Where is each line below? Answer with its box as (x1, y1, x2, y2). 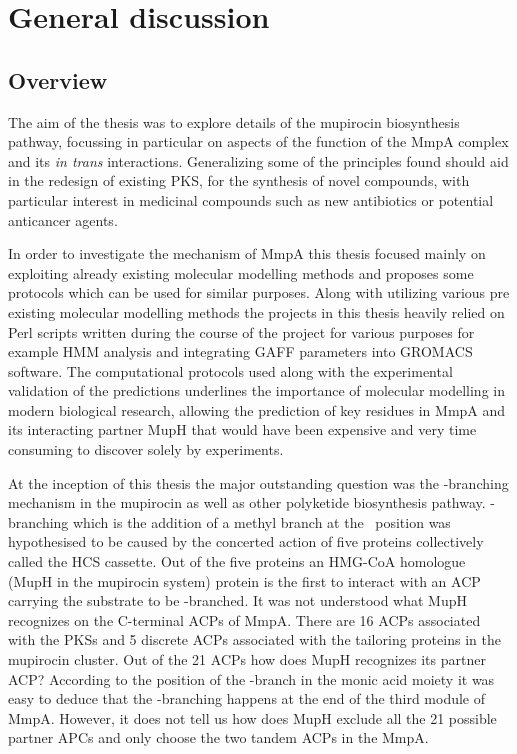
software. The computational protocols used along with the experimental (8, 360, 453, 381)
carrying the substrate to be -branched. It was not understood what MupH (8, 590, 468, 611)
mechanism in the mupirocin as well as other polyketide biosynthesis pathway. (8, 492, 486, 513)
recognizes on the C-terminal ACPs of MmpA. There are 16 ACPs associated (8, 609, 481, 630)
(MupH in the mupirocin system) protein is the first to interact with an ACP (8, 570, 481, 591)
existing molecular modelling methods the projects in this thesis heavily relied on (8, 301, 505, 322)
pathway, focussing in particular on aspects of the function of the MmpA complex (8, 131, 509, 152)
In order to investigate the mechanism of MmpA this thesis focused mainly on (8, 243, 486, 264)
